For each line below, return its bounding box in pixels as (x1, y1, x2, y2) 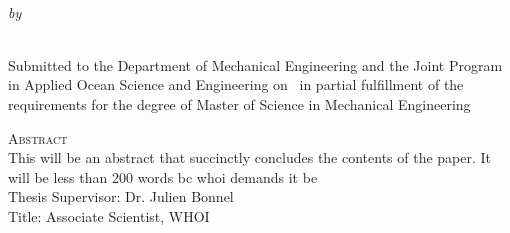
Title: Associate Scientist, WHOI (8, 205, 210, 226)
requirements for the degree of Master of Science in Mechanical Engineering (8, 93, 471, 114)
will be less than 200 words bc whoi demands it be (8, 166, 318, 187)
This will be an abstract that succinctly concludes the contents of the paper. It (8, 147, 492, 168)
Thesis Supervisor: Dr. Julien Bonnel (8, 186, 234, 207)
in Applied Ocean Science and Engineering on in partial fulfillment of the (8, 74, 464, 95)
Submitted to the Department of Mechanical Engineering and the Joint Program (8, 54, 503, 75)
